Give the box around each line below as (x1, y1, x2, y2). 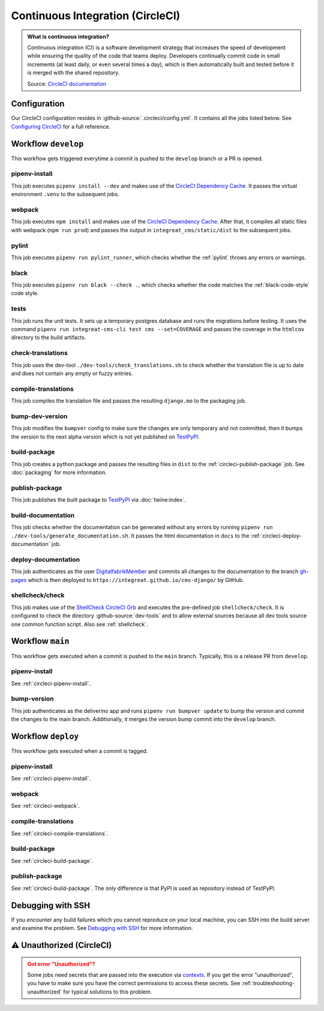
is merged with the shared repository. (27, 69, 120, 76)
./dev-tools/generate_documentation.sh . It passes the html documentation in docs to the (11, 532, 250, 539)
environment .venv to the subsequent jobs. (11, 191, 119, 198)
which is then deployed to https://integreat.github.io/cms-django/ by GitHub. (28, 576, 244, 583)
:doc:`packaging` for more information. (11, 469, 107, 476)
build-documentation (11, 511, 75, 519)
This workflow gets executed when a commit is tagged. (11, 748, 148, 755)
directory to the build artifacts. (11, 334, 86, 341)
